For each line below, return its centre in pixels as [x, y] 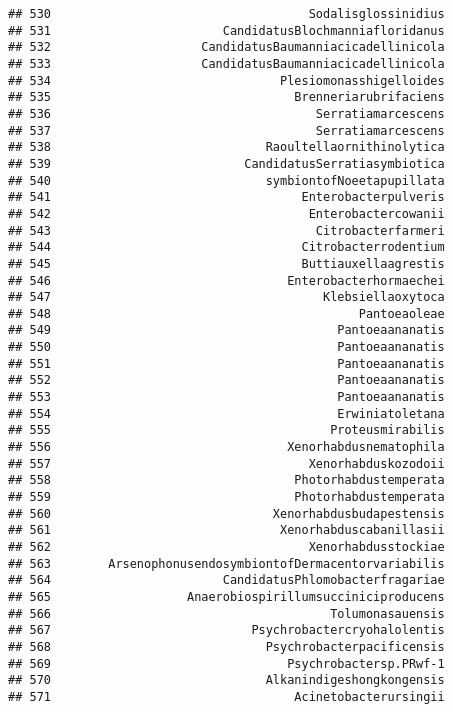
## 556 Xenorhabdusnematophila [226, 447]
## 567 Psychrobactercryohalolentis [226, 630]
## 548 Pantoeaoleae [226, 313]
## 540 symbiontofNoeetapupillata [226, 180]
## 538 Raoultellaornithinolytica [226, 147]
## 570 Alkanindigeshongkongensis [226, 680]
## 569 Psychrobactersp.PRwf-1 [226, 663]
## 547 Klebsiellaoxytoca [226, 297]
